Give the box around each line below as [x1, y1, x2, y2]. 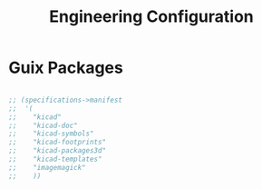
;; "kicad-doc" [8, 121, 78, 130]
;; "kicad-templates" [8, 154, 102, 164]
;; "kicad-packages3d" [8, 146, 106, 155]
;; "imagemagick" [8, 163, 87, 172]
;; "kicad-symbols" [8, 129, 94, 138]
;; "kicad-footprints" [8, 138, 106, 147]
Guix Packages [8, 57, 123, 78]
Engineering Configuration [48, 6, 255, 27]
